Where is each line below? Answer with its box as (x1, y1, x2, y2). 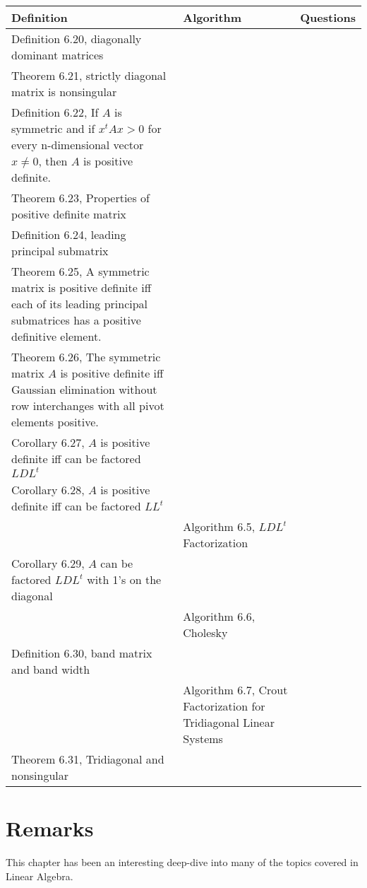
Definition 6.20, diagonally (11, 30, 142, 47)
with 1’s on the (87, 571, 162, 588)
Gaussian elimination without (11, 381, 157, 397)
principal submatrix (11, 243, 109, 259)
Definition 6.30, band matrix (11, 645, 152, 661)
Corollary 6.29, (11, 555, 85, 571)
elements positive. (11, 414, 99, 430)
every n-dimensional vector (11, 136, 144, 153)
